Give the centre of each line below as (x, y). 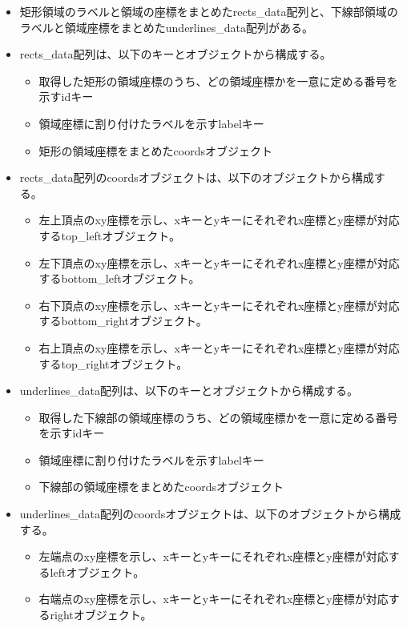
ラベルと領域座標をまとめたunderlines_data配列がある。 (166, 27)
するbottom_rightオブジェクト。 (123, 321)
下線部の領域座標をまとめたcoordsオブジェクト (161, 487)
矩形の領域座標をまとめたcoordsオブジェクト (155, 150)
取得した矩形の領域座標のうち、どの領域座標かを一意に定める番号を (218, 81)
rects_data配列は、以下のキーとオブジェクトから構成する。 (175, 54)
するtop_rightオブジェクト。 (113, 363)
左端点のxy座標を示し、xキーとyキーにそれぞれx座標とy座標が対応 (214, 556)
